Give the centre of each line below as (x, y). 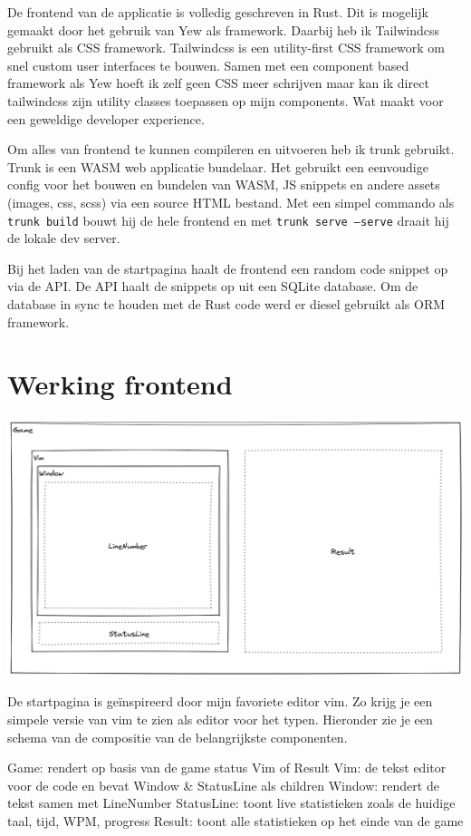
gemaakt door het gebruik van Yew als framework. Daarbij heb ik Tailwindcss (224, 29)
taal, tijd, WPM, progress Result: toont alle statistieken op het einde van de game (235, 820)
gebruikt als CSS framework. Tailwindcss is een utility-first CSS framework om (226, 48)
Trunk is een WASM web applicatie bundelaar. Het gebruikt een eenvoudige (218, 166)
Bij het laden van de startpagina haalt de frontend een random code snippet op (228, 268)
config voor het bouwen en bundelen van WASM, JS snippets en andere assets (224, 185)
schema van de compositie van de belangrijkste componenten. (178, 737)
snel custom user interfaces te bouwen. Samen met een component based (208, 65)
